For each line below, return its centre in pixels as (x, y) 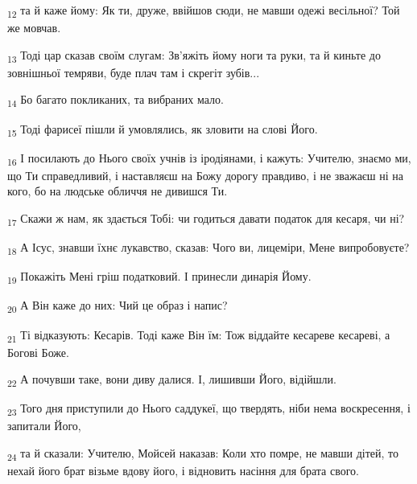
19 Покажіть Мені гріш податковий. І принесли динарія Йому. (159, 277)
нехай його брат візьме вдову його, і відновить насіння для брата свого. (183, 471)
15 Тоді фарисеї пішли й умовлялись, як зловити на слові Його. (163, 129)
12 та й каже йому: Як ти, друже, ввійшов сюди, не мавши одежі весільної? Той (204, 11)
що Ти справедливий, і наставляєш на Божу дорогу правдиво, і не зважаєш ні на (206, 175)
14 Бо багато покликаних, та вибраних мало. (116, 100)
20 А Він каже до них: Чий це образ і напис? (118, 306)
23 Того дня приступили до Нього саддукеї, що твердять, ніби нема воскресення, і (209, 409)
